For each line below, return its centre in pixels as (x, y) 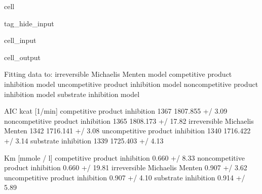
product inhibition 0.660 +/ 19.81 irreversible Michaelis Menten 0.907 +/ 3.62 (126, 167)
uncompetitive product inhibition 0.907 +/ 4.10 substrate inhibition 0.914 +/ (125, 177)
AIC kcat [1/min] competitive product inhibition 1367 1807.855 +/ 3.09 (116, 111)
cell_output (22, 57)
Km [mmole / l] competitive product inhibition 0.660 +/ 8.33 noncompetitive (124, 157)
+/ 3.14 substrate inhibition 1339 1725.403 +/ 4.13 (84, 140)
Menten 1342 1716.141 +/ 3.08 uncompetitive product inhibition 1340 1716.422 (127, 131)
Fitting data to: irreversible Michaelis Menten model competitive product (118, 74)
